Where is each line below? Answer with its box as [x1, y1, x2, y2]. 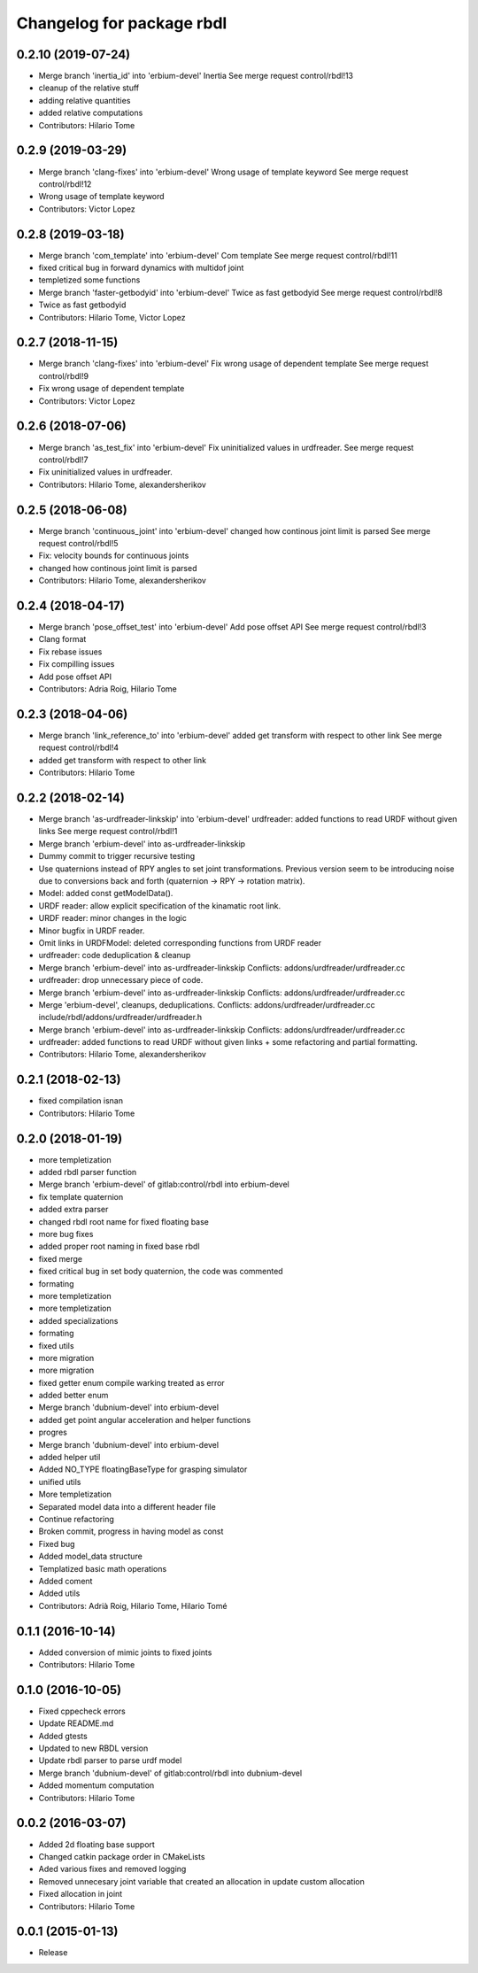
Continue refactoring [38, 1513, 115, 1524]
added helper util [38, 1452, 101, 1463]
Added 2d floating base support [38, 1838, 155, 1850]
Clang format [38, 634, 87, 645]
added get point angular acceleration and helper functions [38, 1414, 251, 1425]
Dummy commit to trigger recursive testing [38, 851, 196, 862]
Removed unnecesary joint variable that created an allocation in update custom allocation [38, 1876, 365, 1886]
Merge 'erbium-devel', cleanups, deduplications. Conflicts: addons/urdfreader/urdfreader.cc [38, 999, 375, 1010]
